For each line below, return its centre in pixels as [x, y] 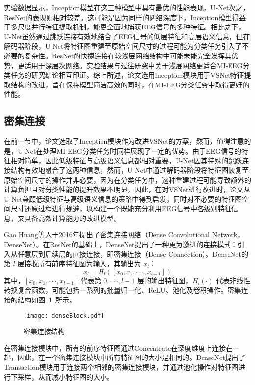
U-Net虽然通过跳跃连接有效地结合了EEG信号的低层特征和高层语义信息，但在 [127, 36]
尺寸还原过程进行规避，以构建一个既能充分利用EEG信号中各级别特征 [121, 208]
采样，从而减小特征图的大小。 [65, 376]
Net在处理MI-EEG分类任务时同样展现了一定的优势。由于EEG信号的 [133, 151]
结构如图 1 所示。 [47, 300]
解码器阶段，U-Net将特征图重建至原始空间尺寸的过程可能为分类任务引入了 [123, 46]
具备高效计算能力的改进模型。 [72, 218]
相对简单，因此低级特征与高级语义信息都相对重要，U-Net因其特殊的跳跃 [126, 160]
